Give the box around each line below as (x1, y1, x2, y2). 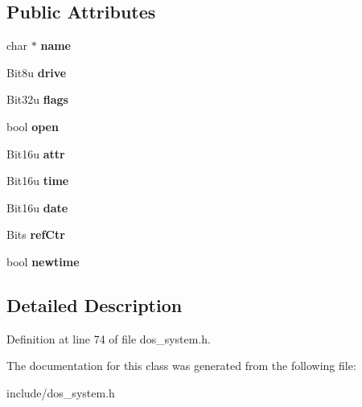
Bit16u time (6, 172, 69, 189)
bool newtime (6, 253, 80, 269)
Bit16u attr (6, 145, 65, 162)
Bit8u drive (6, 64, 67, 80)
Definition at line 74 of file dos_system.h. (6, 330, 211, 347)
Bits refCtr (6, 226, 65, 243)
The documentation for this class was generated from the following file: (6, 357, 356, 374)
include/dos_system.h (6, 384, 115, 401)
